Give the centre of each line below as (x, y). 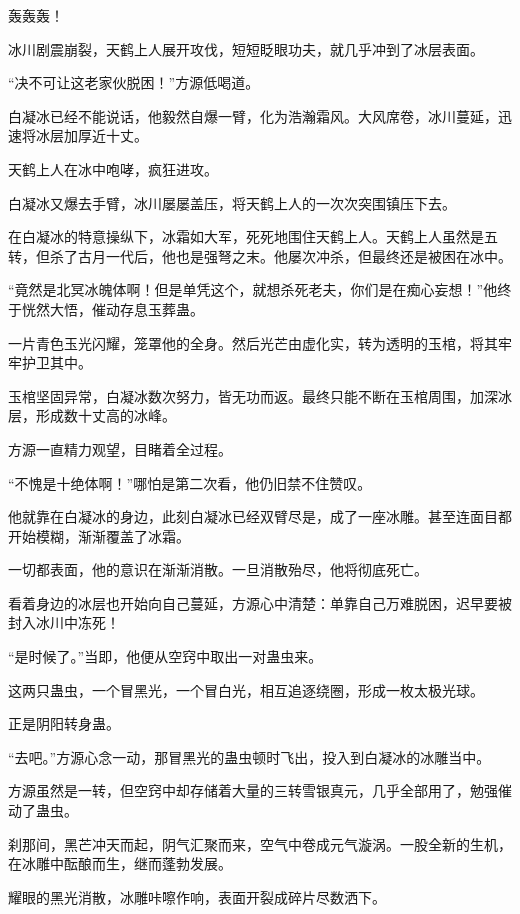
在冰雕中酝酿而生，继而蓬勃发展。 (120, 863)
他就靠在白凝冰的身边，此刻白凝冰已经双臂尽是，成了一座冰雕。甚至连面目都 (260, 516)
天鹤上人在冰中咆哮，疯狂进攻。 (113, 168)
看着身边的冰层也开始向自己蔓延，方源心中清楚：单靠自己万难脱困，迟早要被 (260, 602)
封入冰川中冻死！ (64, 622)
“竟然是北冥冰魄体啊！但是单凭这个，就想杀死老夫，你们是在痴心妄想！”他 (253, 289)
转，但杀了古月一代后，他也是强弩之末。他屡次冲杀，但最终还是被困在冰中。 (260, 255)
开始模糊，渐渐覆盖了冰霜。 (99, 535)
